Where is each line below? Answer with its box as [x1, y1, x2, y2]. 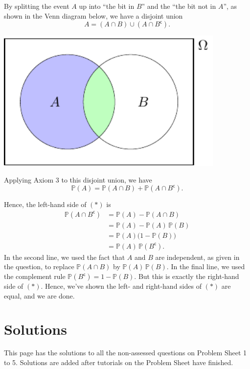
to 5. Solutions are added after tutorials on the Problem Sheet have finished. [4, 357, 233, 367]
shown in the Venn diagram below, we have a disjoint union [4, 10, 183, 21]
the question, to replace [4, 261, 74, 272]
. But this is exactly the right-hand [134, 271, 239, 281]
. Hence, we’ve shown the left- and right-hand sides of [41, 281, 202, 291]
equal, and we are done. [4, 290, 75, 300]
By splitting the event [4, 1, 69, 11]
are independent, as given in [155, 252, 240, 262]
